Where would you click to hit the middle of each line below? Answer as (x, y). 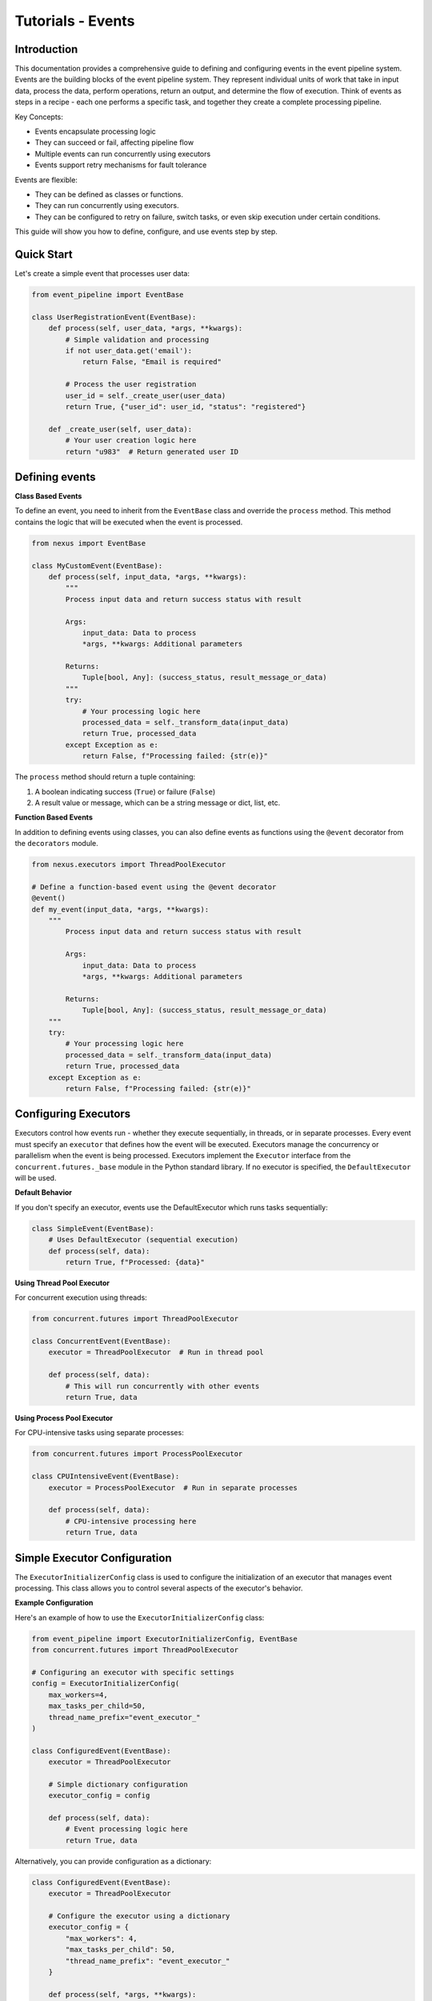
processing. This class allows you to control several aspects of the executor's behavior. (159, 1588)
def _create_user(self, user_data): (120, 429)
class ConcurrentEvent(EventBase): (101, 1341)
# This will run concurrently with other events (162, 1386)
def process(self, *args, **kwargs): (122, 1994)
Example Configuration (54, 1603)
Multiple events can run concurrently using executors (123, 154)
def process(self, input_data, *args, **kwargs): (148, 577)
